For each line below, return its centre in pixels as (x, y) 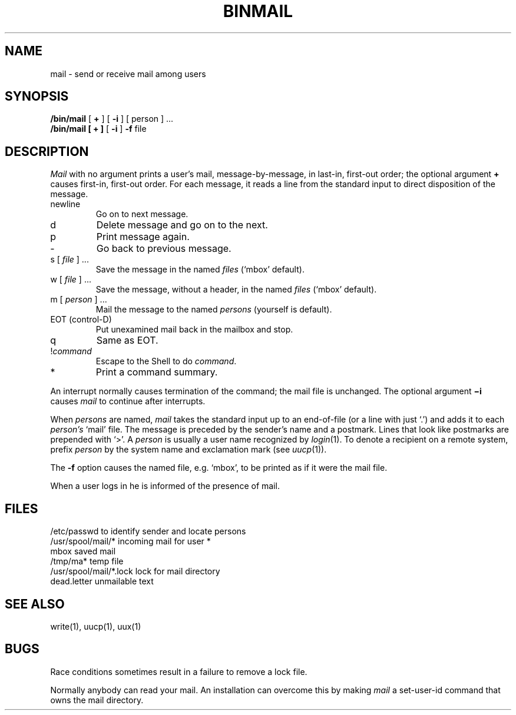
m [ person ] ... (79, 300)
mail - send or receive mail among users (128, 74)
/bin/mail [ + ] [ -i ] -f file (98, 129)
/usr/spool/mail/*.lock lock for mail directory (135, 571)
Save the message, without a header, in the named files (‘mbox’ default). (236, 290)
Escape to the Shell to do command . (166, 361)
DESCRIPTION (47, 151)
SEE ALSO (35, 604)
